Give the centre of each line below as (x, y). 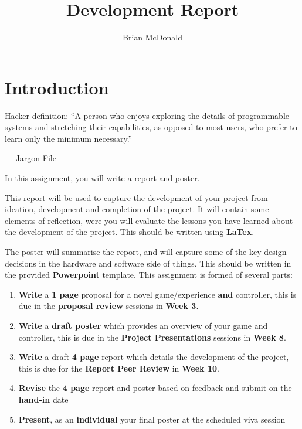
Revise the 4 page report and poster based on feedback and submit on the (155, 388)
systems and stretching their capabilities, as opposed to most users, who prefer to (151, 127)
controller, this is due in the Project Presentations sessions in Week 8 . (152, 337)
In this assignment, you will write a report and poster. (102, 178)
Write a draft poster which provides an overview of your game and (143, 325)
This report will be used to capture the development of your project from (136, 197)
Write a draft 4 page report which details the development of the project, (154, 357)
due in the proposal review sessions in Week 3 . (108, 306)
